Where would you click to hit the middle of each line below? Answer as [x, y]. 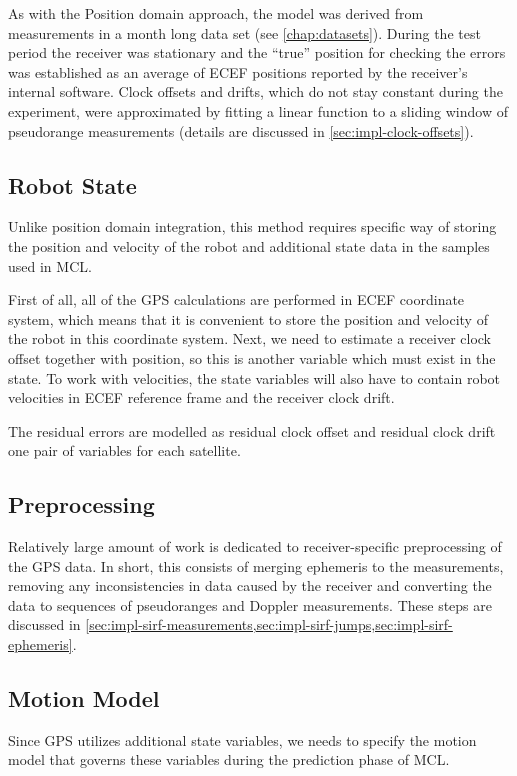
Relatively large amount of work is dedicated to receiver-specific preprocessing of [255, 546]
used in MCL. [50, 265]
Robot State [72, 184]
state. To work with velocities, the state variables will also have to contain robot [254, 377]
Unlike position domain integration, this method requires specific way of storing [252, 226]
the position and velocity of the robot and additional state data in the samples [249, 245]
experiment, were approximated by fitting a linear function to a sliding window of [258, 110]
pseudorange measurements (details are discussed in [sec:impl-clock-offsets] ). [241, 130]
